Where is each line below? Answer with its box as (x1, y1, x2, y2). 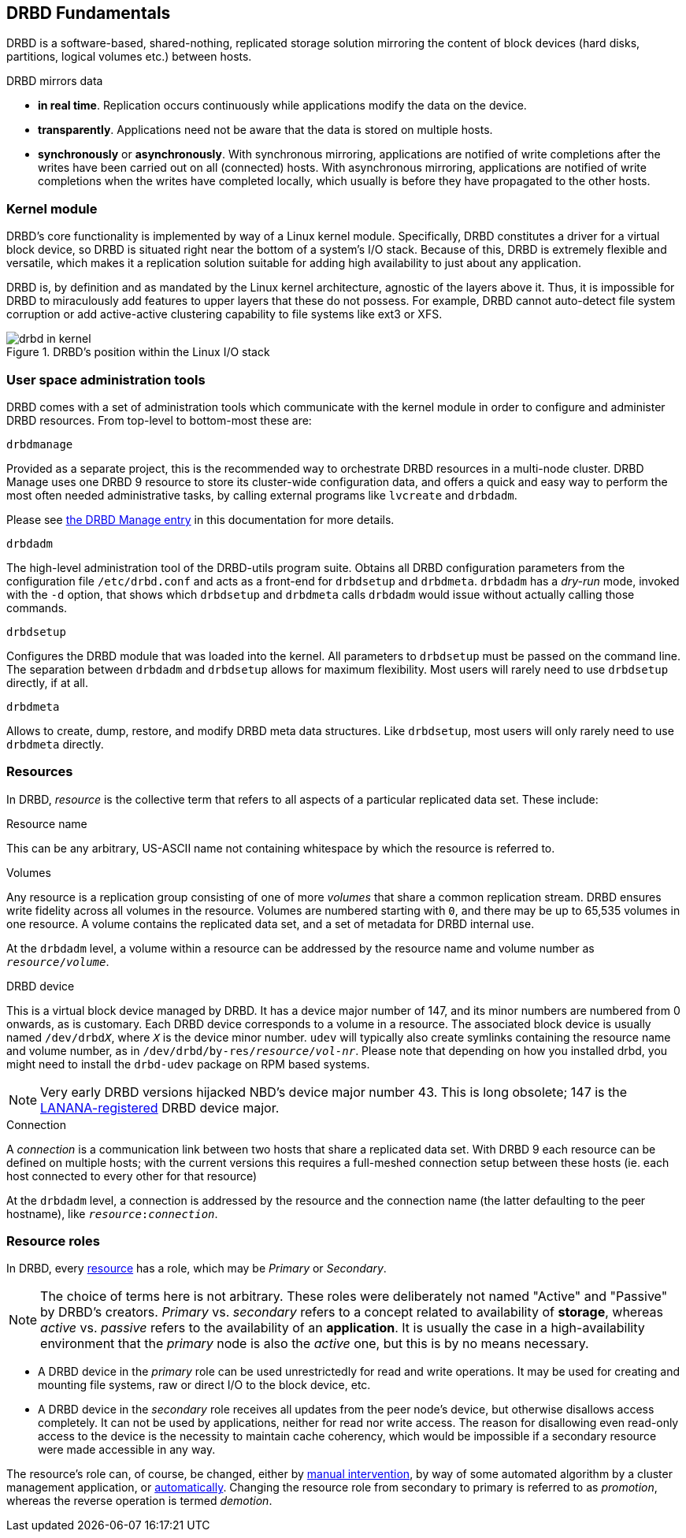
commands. (6, 600, 68, 615)
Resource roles (6, 1233, 100, 1250)
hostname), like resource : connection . (6, 1206, 218, 1220)
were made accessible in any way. (38, 1443, 216, 1457)
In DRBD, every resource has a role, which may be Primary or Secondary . (6, 1261, 387, 1276)
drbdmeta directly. (6, 737, 104, 751)
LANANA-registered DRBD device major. (40, 1099, 280, 1116)
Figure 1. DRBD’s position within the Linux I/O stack (6, 345, 270, 359)
